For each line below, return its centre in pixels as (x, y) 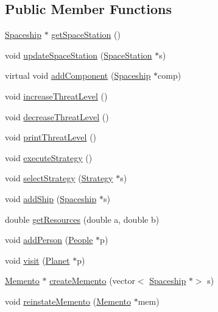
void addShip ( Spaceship (51, 198)
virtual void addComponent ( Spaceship (78, 75)
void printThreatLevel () (51, 137)
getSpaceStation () (86, 34)
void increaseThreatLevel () (56, 96)
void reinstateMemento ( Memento (68, 301)
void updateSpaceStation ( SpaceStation (79, 55)
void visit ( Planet (37, 260)
